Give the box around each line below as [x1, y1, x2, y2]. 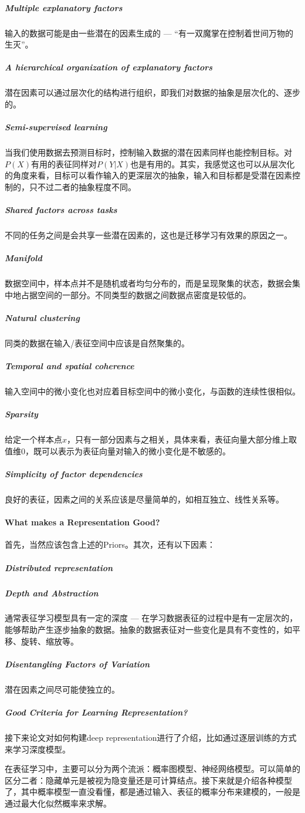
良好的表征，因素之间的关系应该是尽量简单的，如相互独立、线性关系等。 [5, 492, 284, 505]
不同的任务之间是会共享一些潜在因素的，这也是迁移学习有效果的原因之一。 [5, 229, 292, 241]
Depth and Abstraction [5, 586, 99, 599]
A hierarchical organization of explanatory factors [5, 61, 213, 73]
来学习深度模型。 [5, 743, 70, 755]
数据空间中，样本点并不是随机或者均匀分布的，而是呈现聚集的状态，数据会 [5, 277, 292, 289]
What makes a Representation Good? [5, 516, 160, 528]
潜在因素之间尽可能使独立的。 [5, 683, 120, 695]
